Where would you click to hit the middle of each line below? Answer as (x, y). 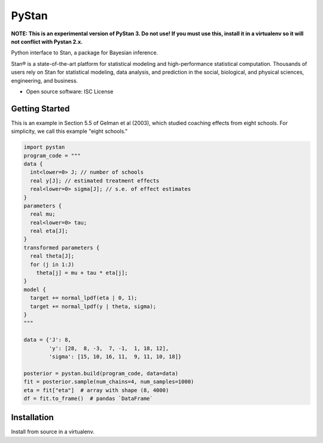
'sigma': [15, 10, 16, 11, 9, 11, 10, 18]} (115, 356)
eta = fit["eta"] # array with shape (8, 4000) (96, 390)
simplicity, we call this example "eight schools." (69, 131)
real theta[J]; (52, 256)
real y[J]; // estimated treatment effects (95, 180)
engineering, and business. (45, 80)
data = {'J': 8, (48, 340)
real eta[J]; (49, 231)
